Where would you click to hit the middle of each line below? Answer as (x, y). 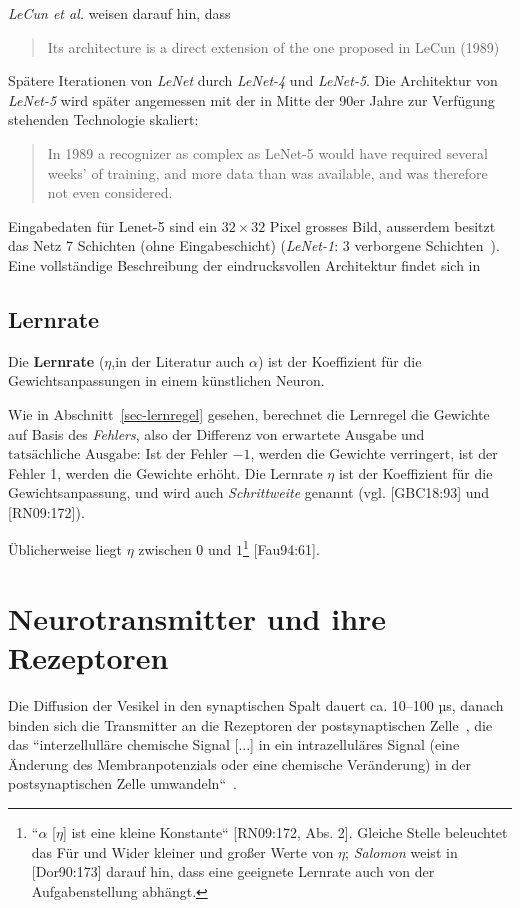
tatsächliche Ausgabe (72, 455)
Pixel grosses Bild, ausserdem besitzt (382, 225)
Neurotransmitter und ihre (197, 617)
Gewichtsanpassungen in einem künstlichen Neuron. (166, 380)
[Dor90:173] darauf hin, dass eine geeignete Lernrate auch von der (233, 871)
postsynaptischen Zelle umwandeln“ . (122, 783)
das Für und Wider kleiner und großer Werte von (182, 851)
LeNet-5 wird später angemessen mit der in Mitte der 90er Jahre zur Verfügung (251, 99)
